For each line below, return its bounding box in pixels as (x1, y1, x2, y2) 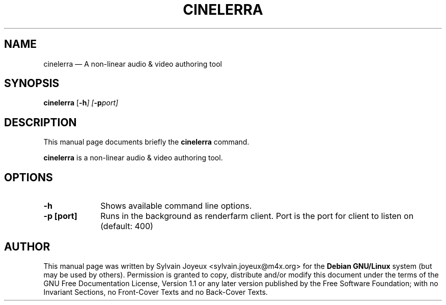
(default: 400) (100, 221, 153, 232)
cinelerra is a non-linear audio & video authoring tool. (43, 153, 223, 162)
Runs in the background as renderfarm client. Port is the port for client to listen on (100, 211, 414, 221)
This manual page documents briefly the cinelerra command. (43, 137, 249, 147)
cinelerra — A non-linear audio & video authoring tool (43, 59, 222, 68)
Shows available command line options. (100, 201, 252, 211)
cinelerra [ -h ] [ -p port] (43, 98, 119, 107)
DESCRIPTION (4, 116, 77, 129)
